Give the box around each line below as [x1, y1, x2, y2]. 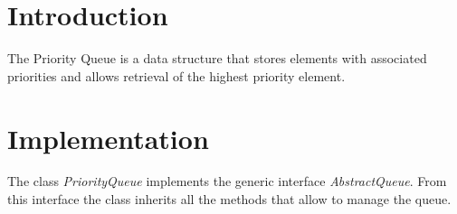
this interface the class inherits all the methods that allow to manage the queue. [7, 190, 452, 209]
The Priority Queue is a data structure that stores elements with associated [7, 49, 427, 68]
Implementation [7, 119, 209, 156]
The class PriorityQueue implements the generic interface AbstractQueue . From [7, 172, 447, 191]
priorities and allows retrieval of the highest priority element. [7, 66, 346, 85]
